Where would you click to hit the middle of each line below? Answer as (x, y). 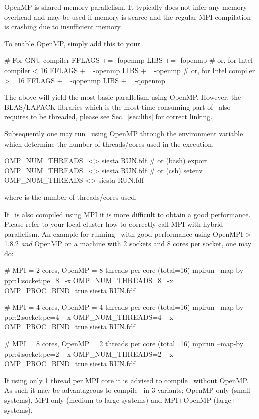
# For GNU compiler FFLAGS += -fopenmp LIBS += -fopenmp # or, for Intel (128, 60)
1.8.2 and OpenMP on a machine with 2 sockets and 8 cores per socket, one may (128, 243)
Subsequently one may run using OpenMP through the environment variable (124, 133)
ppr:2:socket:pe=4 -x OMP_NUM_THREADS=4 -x (89, 317)
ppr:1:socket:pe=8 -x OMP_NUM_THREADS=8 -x (89, 280)
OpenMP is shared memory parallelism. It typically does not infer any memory (126, 7)
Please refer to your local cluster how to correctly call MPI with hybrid (114, 224)
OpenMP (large (207, 400)
